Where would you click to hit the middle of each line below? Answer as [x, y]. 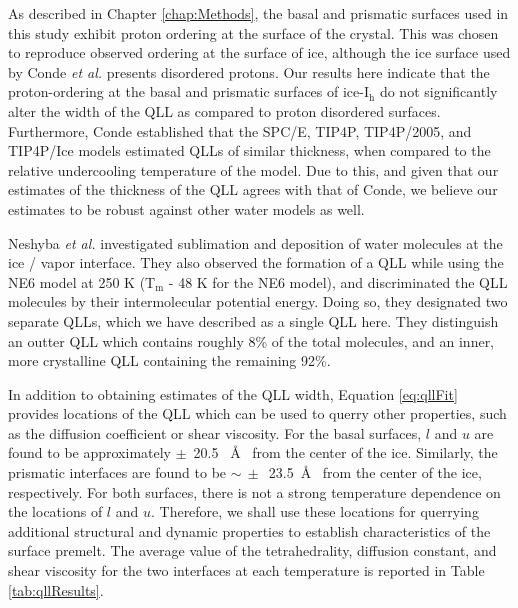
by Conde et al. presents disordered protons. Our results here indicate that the [249, 71]
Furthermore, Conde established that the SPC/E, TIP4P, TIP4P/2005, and [240, 130]
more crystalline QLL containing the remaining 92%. [169, 360]
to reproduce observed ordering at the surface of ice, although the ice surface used [259, 52]
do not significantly [438, 91]
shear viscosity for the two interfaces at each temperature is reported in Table [246, 570]
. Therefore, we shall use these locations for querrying [314, 511]
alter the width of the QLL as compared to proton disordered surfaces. [224, 110]
